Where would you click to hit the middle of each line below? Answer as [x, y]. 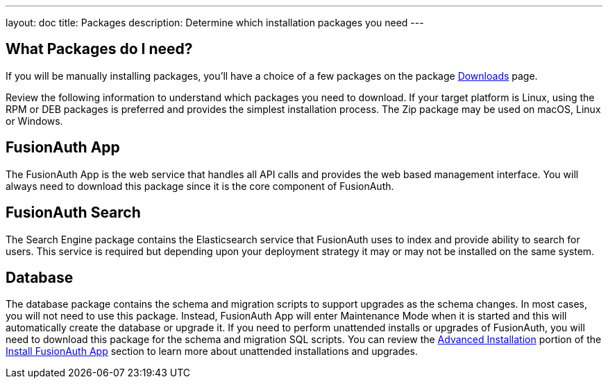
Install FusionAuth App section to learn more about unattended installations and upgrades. [212, 351]
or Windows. [34, 121]
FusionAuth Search [73, 213]
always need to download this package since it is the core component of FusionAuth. [200, 186]
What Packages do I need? [99, 49]
